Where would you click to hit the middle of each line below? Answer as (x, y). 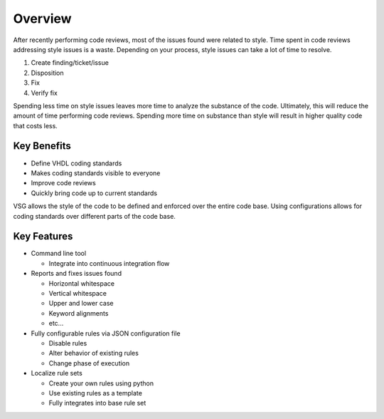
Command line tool (59, 254)
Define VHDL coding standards (76, 163)
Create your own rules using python (101, 383)
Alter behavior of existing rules (94, 353)
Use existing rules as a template (95, 393)
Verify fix (44, 93)
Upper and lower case (81, 304)
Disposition (47, 73)
